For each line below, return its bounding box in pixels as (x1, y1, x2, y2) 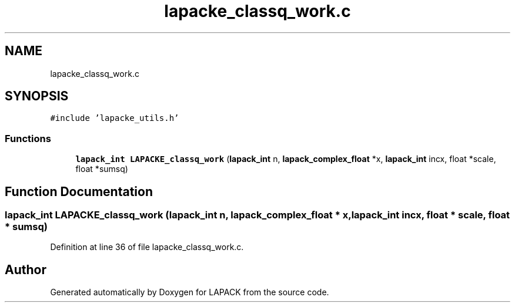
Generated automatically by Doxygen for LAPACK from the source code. (50, 287, 329, 298)
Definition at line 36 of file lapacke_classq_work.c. (50, 242, 244, 252)
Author (5, 262, 46, 277)
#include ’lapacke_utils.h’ (50, 113, 179, 123)
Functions (5, 132, 51, 144)
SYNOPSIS (5, 89, 69, 104)
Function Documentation (5, 184, 153, 199)
